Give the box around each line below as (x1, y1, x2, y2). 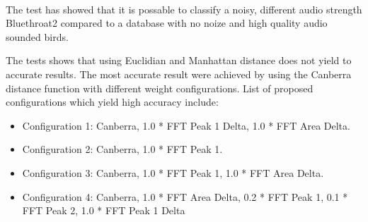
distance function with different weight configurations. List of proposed (6, 80, 314, 95)
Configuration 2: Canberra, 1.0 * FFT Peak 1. (22, 142, 223, 156)
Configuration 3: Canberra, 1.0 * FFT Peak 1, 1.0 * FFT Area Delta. (22, 165, 324, 180)
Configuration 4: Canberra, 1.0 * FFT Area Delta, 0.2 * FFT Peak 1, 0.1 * (22, 189, 348, 204)
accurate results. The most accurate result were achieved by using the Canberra (6, 66, 352, 81)
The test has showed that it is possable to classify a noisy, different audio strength (6, 1, 362, 16)
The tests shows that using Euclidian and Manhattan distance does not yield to (6, 53, 352, 68)
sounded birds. (6, 29, 69, 44)
